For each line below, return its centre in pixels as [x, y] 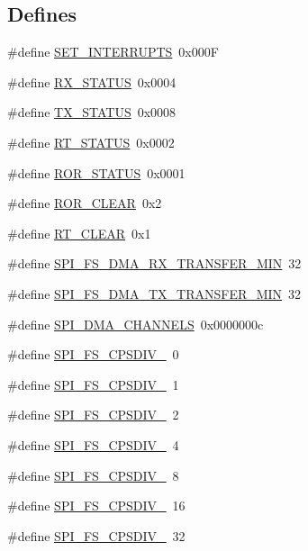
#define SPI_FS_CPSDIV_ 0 [93, 354]
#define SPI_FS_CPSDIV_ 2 [93, 415]
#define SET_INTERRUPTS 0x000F [113, 52]
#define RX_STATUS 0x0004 [92, 81]
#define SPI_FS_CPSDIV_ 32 [96, 535]
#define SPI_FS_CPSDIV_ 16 [96, 506]
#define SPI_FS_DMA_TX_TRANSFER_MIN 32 [154, 293]
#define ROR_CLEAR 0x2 [85, 203]
